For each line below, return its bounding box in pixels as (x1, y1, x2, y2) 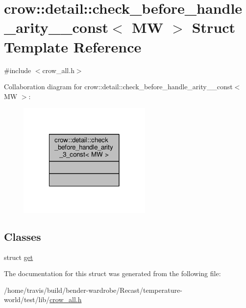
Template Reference (4, 36, 142, 56)
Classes (4, 229, 41, 244)
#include (4, 65, 31, 75)
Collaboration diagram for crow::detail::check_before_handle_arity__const (4, 81, 233, 92)
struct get (4, 252, 33, 262)
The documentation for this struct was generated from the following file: (4, 268, 221, 279)
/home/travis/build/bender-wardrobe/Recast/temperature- (4, 284, 182, 295)
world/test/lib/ (4, 294, 50, 305)
